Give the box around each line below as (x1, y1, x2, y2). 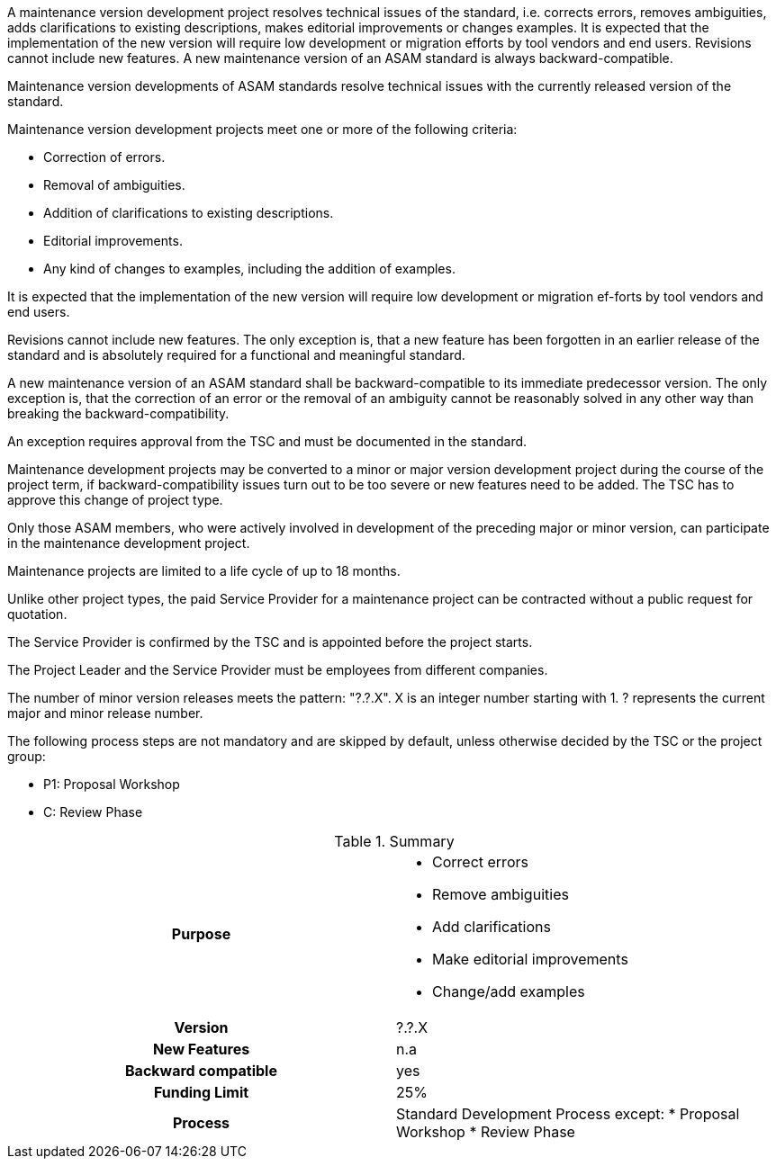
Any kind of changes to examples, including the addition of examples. (43, 261, 456, 276)
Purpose (171, 925, 231, 943)
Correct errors (432, 853, 528, 871)
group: (7, 749, 46, 764)
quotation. (7, 606, 68, 622)
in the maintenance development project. (7, 535, 250, 551)
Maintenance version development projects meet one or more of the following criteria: (7, 121, 518, 137)
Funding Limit (153, 1083, 249, 1101)
